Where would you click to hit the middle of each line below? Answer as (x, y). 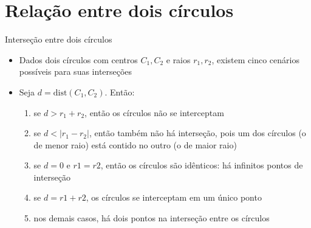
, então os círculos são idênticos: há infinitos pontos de (202, 165)
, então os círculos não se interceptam (154, 112)
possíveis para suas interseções (76, 71)
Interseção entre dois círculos (59, 39)
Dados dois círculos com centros (78, 59)
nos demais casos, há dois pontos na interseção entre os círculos (152, 218)
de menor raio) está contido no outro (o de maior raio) (135, 144)
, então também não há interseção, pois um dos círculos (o (197, 133)
